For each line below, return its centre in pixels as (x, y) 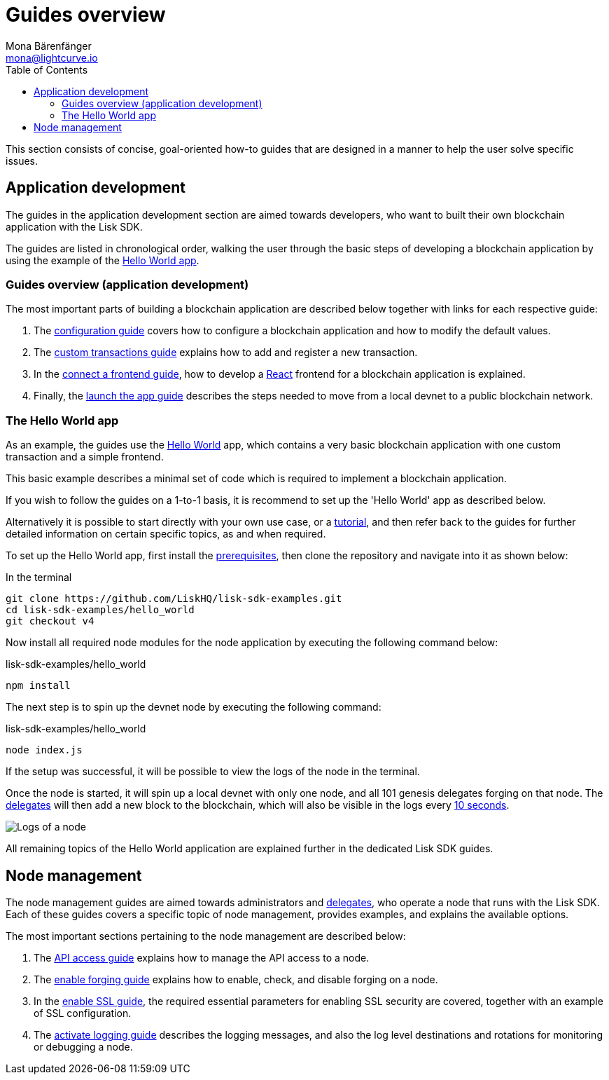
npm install (38, 686)
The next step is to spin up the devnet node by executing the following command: (194, 707)
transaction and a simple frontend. (85, 457)
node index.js (44, 750)
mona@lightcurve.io (52, 57)
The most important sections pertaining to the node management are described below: (206, 936)
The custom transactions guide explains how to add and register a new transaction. (226, 353)
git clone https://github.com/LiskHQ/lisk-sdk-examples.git (174, 599)
